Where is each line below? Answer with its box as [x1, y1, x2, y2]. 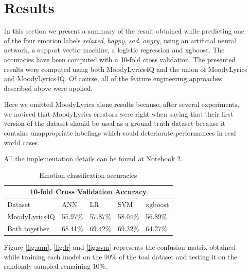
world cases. [4, 137, 39, 147]
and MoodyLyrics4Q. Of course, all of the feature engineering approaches [4, 73, 222, 84]
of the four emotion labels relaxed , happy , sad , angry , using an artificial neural [4, 35, 236, 45]
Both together [7, 223, 49, 233]
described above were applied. [4, 83, 93, 93]
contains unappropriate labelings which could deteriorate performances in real [4, 128, 236, 138]
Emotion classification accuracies [39, 170, 137, 180]
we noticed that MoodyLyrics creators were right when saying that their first [4, 108, 233, 119]
